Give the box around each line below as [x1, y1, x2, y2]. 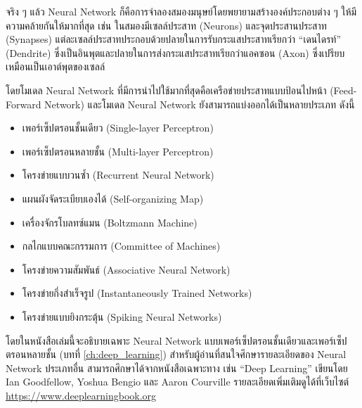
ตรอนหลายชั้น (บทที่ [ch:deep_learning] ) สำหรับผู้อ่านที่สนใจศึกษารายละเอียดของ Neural [6, 347, 347, 362]
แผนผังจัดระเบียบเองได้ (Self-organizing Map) [22, 191, 204, 205]
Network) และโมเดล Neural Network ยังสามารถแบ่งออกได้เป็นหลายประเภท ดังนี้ [44, 96, 355, 111]
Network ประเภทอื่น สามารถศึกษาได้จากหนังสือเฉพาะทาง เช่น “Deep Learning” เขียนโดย [6, 360, 348, 375]
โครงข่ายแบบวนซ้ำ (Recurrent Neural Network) [22, 167, 214, 182]
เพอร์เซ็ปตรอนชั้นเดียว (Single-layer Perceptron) [22, 120, 214, 135]
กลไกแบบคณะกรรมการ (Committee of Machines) [22, 238, 221, 253]
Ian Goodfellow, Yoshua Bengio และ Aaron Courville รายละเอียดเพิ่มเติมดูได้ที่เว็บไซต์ [6, 374, 349, 389]
